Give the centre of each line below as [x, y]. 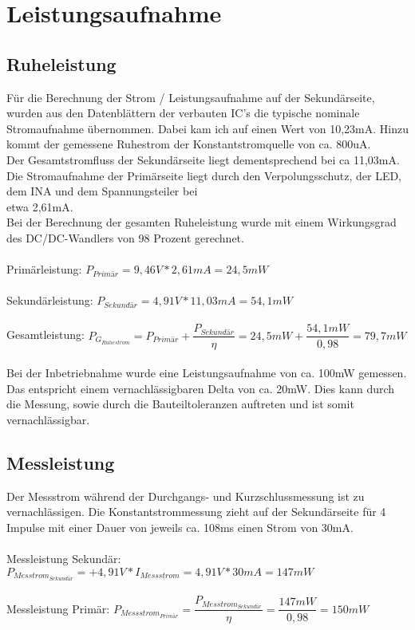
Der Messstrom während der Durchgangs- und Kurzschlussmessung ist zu [186, 496]
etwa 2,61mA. [40, 206]
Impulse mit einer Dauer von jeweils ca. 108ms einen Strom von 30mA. [180, 527]
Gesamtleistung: [45, 335]
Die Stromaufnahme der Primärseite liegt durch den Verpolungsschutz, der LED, [204, 175]
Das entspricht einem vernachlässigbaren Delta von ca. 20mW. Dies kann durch [201, 388]
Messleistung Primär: [58, 608]
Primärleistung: [44, 269]
